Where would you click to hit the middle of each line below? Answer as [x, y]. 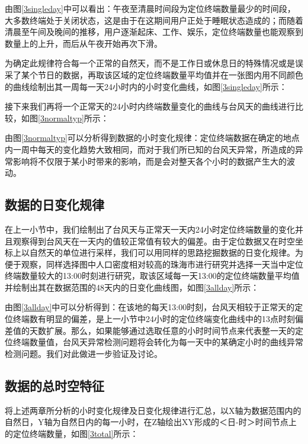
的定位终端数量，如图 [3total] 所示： [72, 433]
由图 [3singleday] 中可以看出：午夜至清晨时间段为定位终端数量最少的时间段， [150, 8]
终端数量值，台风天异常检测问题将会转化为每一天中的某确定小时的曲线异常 [158, 342]
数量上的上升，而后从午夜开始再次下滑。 [84, 43]
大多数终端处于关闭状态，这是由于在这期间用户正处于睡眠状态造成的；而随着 [154, 20]
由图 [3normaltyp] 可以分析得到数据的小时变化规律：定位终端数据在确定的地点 [152, 138]
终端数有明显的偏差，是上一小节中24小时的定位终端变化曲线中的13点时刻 [154, 319]
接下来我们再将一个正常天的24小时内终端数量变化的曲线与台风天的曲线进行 [150, 106]
